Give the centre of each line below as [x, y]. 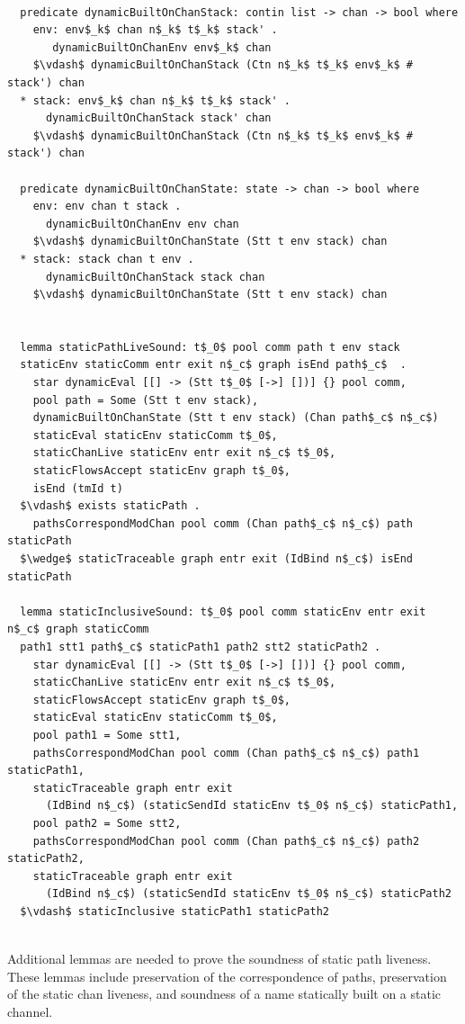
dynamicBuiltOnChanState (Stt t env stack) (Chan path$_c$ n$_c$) [236, 418]
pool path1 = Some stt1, [107, 735]
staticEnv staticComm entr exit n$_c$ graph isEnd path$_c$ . [213, 365]
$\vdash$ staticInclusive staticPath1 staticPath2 [174, 911]
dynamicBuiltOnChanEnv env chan [142, 224]
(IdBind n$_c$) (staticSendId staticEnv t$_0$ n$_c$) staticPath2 [248, 894]
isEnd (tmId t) [78, 488]
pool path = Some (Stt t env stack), [146, 400]
